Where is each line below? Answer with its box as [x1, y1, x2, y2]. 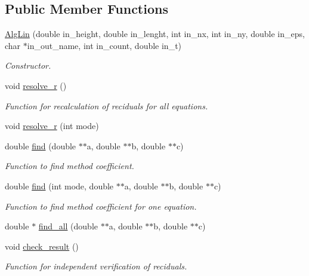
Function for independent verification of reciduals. [5, 260, 187, 272]
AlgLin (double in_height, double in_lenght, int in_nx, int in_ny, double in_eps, [5, 27, 305, 40]
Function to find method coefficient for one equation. [5, 200, 197, 212]
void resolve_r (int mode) [5, 119, 99, 132]
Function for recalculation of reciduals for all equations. [5, 99, 208, 112]
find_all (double [38, 220, 98, 232]
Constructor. [5, 59, 51, 72]
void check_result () [5, 240, 79, 252]
